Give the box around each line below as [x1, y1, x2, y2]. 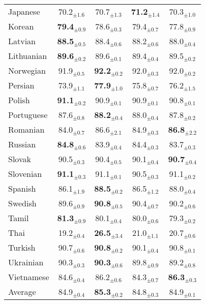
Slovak [8, 153, 31, 165]
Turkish [8, 241, 36, 253]
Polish [8, 94, 30, 106]
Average [8, 286, 36, 297]
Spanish [8, 183, 36, 194]
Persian [8, 79, 35, 91]
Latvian [8, 35, 36, 47]
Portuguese [8, 109, 48, 120]
